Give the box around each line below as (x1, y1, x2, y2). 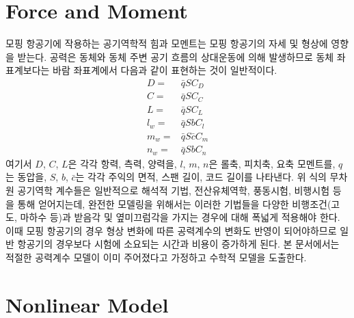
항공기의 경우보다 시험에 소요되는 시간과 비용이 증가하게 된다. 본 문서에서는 (17, 237, 340, 251)
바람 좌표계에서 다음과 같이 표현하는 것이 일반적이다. (53, 63, 277, 77)
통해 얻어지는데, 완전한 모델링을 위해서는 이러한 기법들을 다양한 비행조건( (17, 196, 331, 211)
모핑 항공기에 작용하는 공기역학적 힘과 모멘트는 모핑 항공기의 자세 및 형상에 (5, 36, 328, 51)
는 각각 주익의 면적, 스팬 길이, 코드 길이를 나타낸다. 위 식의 (75, 170, 327, 184)
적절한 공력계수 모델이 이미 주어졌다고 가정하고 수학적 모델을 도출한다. (5, 250, 307, 264)
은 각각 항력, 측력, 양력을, (68, 156, 177, 170)
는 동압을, (5, 170, 47, 184)
